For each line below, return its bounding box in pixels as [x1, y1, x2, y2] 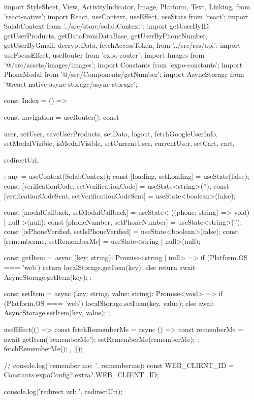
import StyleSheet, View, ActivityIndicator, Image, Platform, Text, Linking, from [4, 1, 250, 11]
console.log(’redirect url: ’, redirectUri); [4, 386, 123, 396]
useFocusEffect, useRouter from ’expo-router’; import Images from [4, 49, 205, 60]
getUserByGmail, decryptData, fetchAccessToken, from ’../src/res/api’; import [4, 40, 241, 50]
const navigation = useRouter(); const [4, 111, 119, 122]
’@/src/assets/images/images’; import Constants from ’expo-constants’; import [4, 59, 243, 69]
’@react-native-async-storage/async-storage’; [4, 78, 138, 89]
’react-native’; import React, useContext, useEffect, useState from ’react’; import [4, 11, 249, 21]
